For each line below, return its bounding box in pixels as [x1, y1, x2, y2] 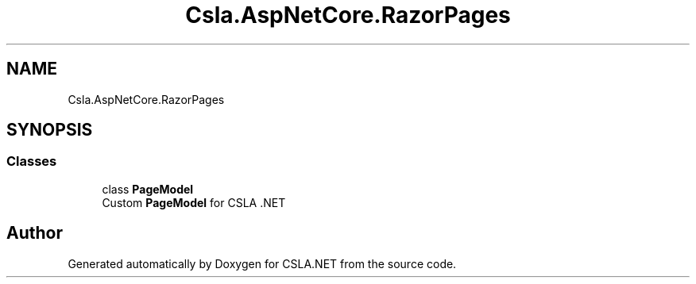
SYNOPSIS [6, 120, 93, 140]
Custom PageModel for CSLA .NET [102, 195, 286, 209]
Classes [6, 153, 57, 170]
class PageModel [102, 182, 194, 196]
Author [6, 223, 63, 244]
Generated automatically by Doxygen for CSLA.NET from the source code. [68, 256, 457, 271]
